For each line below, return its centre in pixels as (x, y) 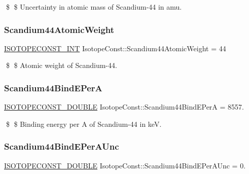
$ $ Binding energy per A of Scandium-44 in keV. (84, 124)
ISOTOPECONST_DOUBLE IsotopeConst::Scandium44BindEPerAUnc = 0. (125, 165)
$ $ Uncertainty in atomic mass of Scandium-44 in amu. (94, 7)
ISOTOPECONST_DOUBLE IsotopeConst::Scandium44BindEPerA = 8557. (124, 107)
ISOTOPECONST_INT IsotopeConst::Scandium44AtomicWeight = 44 (115, 48)
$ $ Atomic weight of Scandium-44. (61, 65)
